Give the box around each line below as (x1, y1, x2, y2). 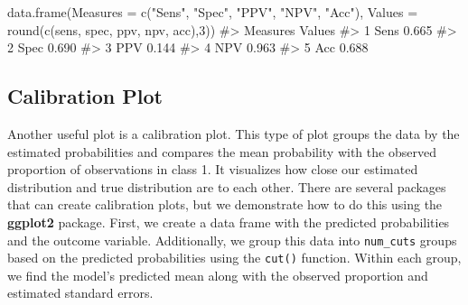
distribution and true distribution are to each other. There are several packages (7, 177, 446, 196)
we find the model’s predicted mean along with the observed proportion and (7, 265, 428, 284)
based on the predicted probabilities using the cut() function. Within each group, (7, 248, 462, 267)
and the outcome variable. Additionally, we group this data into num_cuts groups (7, 230, 457, 249)
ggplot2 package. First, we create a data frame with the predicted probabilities (7, 212, 450, 231)
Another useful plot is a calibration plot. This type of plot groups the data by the (7, 124, 460, 143)
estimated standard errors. (7, 283, 154, 302)
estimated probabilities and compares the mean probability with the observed (7, 142, 436, 161)
